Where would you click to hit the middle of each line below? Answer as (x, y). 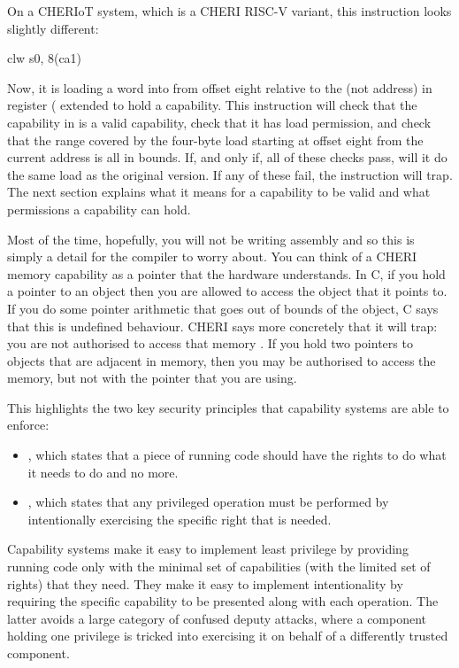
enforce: (28, 425)
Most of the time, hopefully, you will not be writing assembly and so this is (211, 239)
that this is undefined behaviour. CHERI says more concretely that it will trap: (222, 326)
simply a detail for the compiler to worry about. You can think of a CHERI (212, 256)
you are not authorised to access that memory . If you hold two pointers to (210, 343)
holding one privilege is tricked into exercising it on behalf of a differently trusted (228, 636)
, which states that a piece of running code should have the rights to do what (237, 455)
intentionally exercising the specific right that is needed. (180, 519)
